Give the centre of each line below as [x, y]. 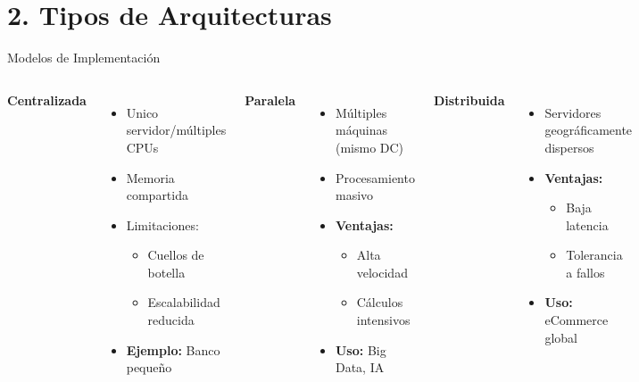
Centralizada [47, 100]
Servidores [573, 112]
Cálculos [380, 302]
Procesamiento [375, 177]
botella [166, 272]
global [561, 337]
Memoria [150, 177]
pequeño [149, 367]
